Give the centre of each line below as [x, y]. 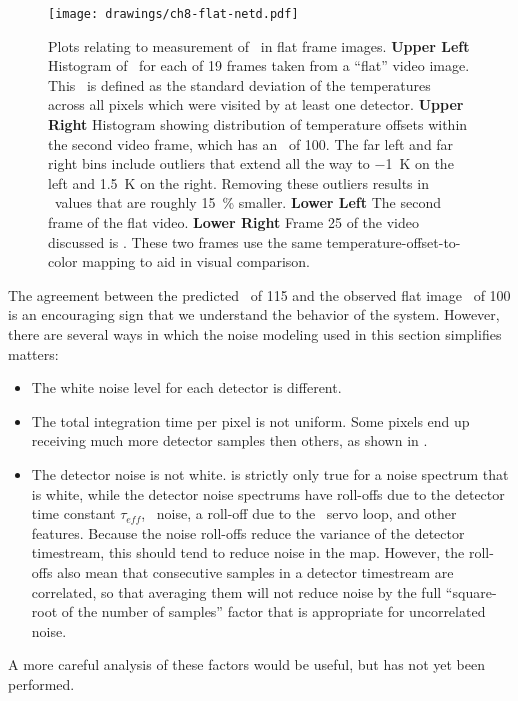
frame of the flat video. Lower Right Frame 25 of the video [233, 222]
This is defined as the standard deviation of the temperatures [239, 84]
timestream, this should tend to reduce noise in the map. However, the [248, 552]
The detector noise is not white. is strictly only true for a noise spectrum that [270, 473]
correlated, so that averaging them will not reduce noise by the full [236, 591]
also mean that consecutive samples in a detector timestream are [255, 571]
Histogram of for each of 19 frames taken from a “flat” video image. [259, 65]
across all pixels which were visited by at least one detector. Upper [256, 104]
